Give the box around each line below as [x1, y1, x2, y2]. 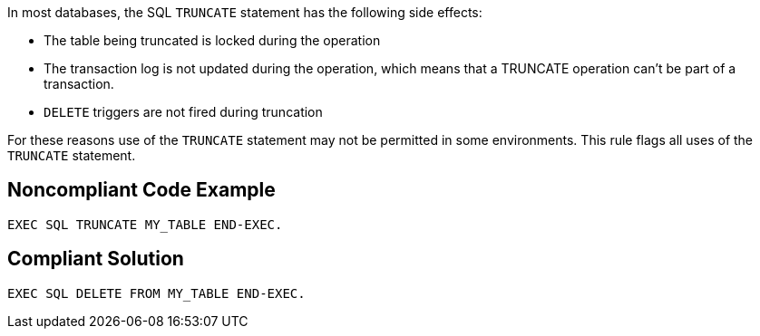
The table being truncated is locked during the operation [44, 33, 381, 48]
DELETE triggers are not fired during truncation [44, 104, 323, 120]
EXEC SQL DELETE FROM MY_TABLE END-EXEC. [7, 285, 306, 301]
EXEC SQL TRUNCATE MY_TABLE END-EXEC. [7, 216, 283, 232]
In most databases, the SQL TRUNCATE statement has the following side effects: [7, 5, 482, 20]
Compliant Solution [7, 247, 184, 271]
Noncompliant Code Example [7, 178, 276, 202]
